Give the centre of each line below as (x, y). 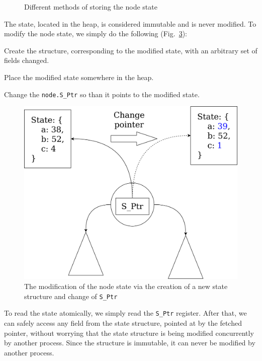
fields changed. (27, 60)
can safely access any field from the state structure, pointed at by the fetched (123, 322)
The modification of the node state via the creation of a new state (126, 286)
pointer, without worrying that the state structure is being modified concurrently (129, 333)
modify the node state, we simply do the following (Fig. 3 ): (96, 33)
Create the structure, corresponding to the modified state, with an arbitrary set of (131, 50)
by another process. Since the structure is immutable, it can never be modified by (130, 343)
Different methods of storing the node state (91, 7)
